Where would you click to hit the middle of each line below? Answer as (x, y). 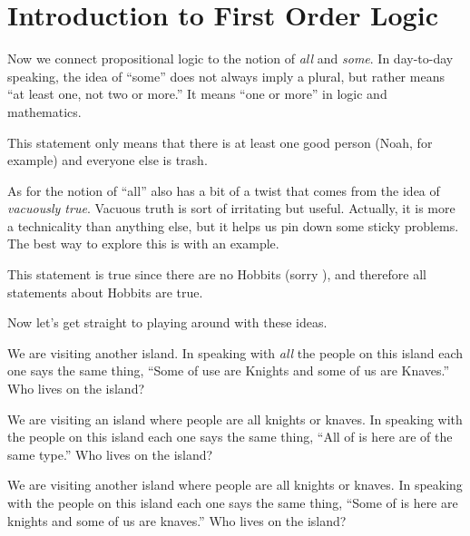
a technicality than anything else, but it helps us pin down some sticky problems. (233, 225)
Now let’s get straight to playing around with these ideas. (167, 322)
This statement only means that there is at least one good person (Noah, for (220, 142)
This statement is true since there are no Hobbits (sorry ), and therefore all (217, 274)
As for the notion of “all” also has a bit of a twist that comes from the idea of (224, 190)
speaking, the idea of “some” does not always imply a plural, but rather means (226, 76)
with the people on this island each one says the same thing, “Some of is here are (233, 502)
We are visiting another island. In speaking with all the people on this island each (235, 352)
